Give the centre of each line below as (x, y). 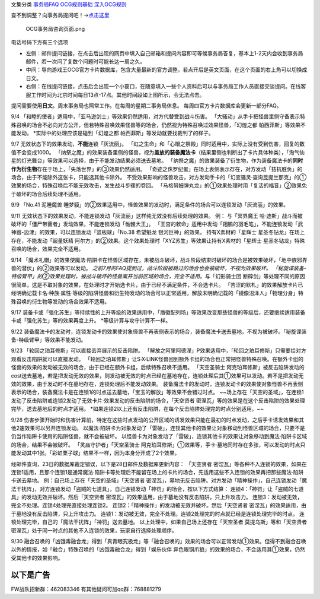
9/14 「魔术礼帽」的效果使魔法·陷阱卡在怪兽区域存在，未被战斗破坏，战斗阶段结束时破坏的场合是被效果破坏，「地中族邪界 (159, 260)
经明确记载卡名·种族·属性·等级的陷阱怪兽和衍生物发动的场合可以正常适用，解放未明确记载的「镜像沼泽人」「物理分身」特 (157, 293)
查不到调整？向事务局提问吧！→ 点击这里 (60, 15)
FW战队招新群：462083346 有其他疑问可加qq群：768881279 (86, 589)
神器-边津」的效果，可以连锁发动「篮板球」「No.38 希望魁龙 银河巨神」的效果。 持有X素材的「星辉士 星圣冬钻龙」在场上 (158, 232)
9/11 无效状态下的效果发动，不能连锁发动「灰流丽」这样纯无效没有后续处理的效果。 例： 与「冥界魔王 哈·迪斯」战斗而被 (157, 215)
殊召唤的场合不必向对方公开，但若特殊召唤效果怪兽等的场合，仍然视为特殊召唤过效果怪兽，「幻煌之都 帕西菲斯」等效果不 (158, 125)
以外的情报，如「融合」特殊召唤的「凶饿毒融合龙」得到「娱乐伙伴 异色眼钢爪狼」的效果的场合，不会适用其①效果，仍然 (158, 550)
